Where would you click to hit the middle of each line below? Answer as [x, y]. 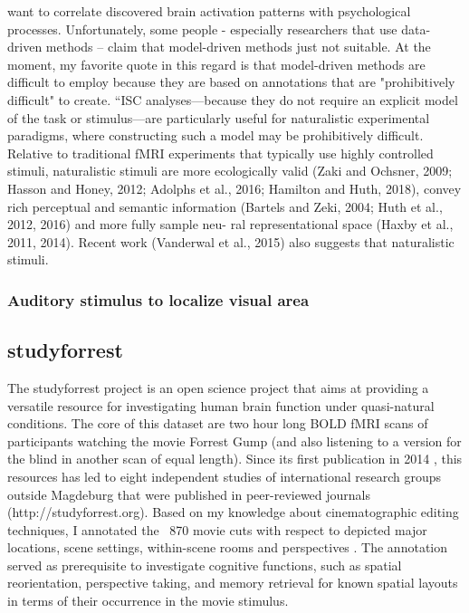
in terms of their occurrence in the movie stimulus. [148, 601]
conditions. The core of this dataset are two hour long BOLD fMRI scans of [218, 423]
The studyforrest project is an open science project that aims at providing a [218, 387]
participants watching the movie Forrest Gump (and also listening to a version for [234, 441]
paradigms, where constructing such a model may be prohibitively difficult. [215, 135]
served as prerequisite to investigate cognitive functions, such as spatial [205, 565]
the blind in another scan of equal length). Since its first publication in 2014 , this [235, 459]
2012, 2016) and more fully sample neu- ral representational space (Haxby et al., [230, 224]
